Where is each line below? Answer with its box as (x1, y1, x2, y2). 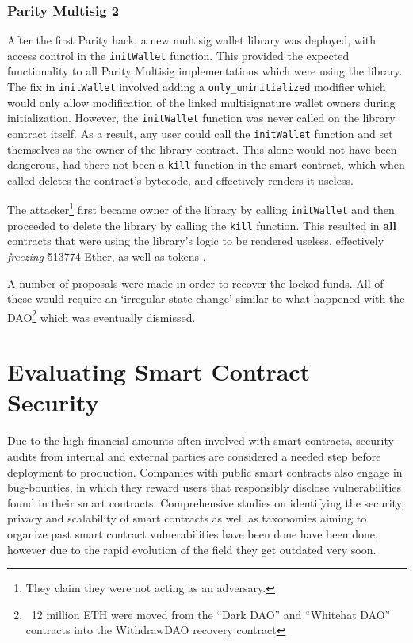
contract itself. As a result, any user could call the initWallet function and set (7, 124, 393, 141)
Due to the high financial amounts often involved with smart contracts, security (7, 432, 394, 449)
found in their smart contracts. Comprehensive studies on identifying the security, (7, 494, 404, 511)
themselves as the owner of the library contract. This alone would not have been (7, 140, 397, 157)
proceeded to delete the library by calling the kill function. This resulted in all (7, 216, 397, 233)
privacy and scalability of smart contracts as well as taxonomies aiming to (7, 510, 367, 526)
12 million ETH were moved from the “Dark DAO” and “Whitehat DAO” (31, 606, 391, 622)
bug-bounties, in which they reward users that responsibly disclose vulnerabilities (7, 479, 402, 496)
